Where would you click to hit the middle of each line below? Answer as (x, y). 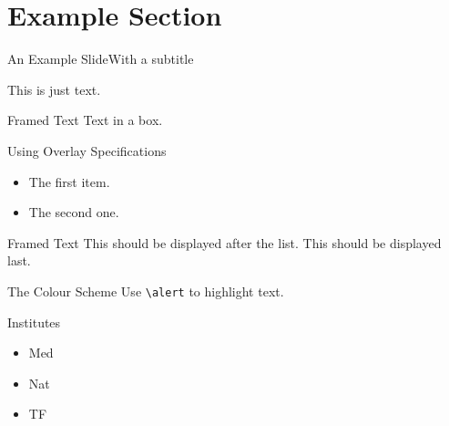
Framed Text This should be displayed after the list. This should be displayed (224, 242)
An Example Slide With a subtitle (101, 59)
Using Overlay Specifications (87, 150)
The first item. (69, 181)
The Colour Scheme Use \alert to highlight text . (146, 291)
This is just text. (54, 89)
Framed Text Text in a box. (85, 120)
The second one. (74, 212)
